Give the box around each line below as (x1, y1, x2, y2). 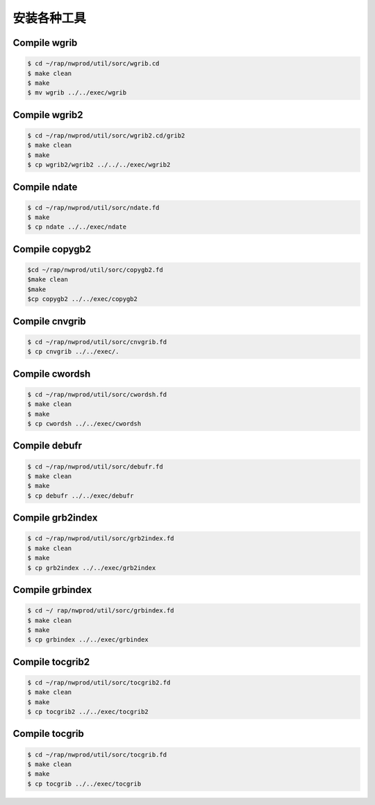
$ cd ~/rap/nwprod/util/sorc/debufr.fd (27, 462, 163, 471)
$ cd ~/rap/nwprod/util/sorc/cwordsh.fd (27, 390, 167, 398)
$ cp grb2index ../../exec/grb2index (27, 564, 156, 571)
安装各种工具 (12, 10, 87, 26)
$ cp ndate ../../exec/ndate (27, 223, 127, 231)
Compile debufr (12, 440, 83, 452)
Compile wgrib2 (12, 108, 83, 121)
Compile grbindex (12, 584, 92, 596)
